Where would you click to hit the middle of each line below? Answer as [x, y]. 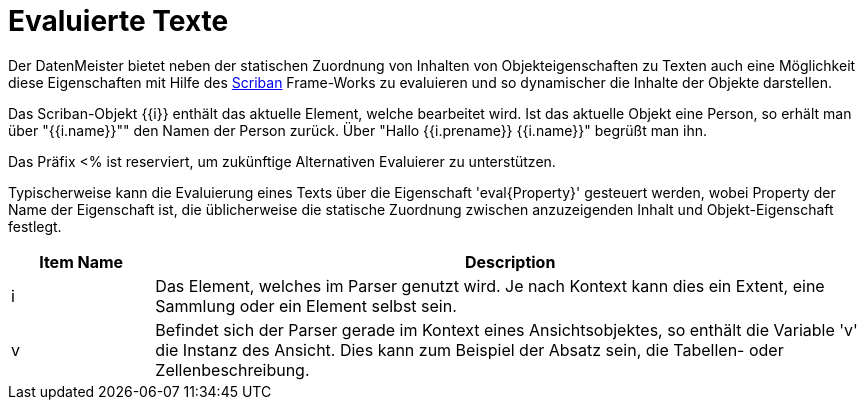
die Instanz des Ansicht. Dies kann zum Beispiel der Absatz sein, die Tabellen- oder [469, 349]
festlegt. [35, 226]
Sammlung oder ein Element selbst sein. [306, 305]
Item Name [81, 261]
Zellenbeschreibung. [232, 369]
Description [510, 261]
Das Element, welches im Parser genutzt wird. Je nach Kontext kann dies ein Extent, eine [490, 285]
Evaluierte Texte [118, 21]
